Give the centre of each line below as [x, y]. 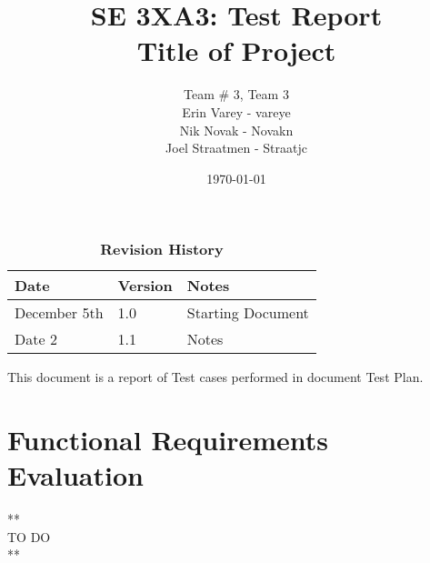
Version [145, 286]
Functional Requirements [168, 440]
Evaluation [75, 475]
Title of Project [236, 50]
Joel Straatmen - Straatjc [236, 148]
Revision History [162, 249]
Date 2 [36, 339]
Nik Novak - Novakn [236, 130]
